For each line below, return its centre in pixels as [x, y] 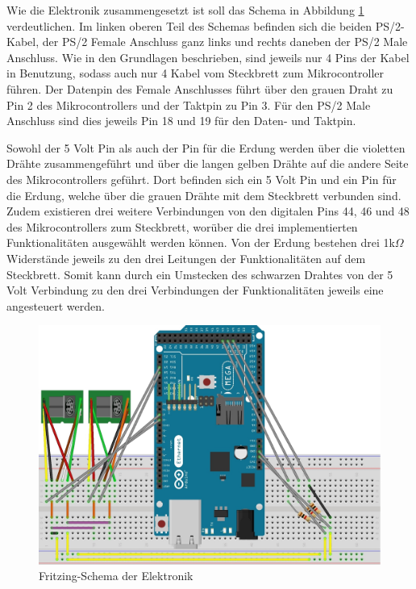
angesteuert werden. [56, 305]
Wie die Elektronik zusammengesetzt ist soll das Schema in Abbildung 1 [185, 10]
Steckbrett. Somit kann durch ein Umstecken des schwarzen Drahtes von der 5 [200, 274]
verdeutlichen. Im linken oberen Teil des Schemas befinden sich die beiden [189, 25]
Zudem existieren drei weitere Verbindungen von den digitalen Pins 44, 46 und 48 [208, 211]
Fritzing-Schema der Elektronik [116, 576]
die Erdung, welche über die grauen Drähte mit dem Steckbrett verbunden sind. [204, 195]
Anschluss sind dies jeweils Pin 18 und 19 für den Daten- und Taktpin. [181, 121]
